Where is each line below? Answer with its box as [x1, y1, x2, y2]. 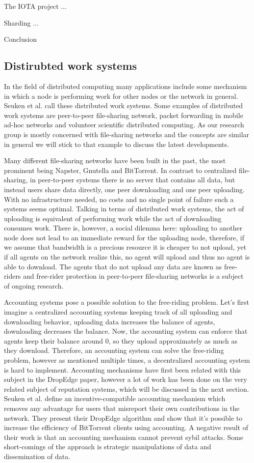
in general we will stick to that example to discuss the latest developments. [4, 139, 229, 149]
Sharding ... [4, 17, 39, 28]
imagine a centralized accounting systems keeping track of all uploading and [4, 307, 232, 317]
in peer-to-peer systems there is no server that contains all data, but [30, 174, 235, 185]
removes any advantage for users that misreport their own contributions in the [4, 403, 240, 413]
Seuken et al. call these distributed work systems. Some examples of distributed [4, 100, 243, 111]
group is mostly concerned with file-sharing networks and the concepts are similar [4, 129, 250, 139]
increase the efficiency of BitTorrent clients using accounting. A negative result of [4, 422, 249, 433]
